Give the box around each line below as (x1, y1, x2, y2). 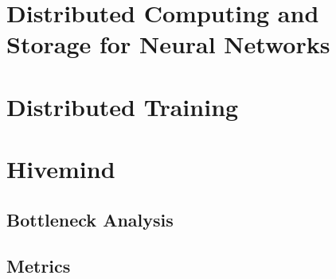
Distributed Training (6, 90, 239, 122)
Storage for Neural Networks (6, 28, 330, 60)
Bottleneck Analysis (6, 207, 174, 231)
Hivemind (6, 153, 115, 185)
